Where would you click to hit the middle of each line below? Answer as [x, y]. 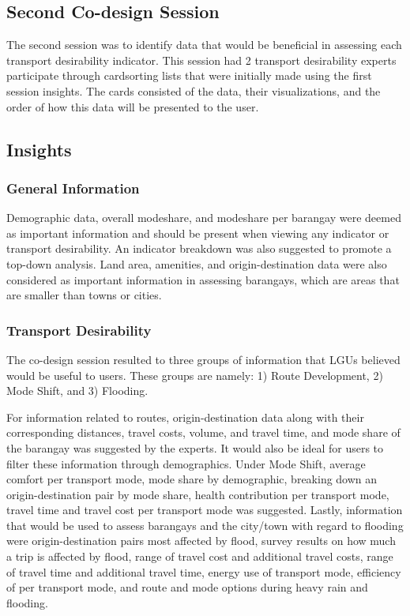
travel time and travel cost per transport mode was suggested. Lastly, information [205, 510]
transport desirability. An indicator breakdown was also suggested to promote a [199, 248]
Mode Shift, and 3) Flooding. [77, 391]
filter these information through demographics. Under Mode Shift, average [186, 463]
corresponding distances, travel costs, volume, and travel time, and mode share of [203, 432]
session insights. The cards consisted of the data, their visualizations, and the [194, 90]
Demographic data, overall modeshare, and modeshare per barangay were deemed [204, 218]
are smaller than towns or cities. [84, 295]
